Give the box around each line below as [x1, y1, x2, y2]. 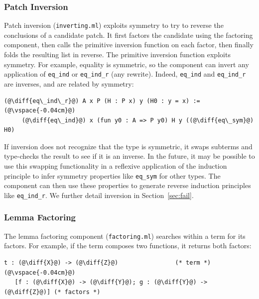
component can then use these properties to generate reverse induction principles [4, 180, 251, 191]
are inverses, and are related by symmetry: [4, 78, 134, 89]
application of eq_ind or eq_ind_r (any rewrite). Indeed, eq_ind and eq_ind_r [4, 69, 246, 79]
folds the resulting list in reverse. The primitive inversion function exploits [4, 49, 231, 60]
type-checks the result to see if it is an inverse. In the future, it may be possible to [4, 151, 255, 161]
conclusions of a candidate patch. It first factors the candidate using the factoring [4, 29, 253, 40]
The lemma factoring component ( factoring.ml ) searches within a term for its [4, 230, 246, 241]
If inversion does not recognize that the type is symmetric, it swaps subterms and [4, 141, 253, 151]
